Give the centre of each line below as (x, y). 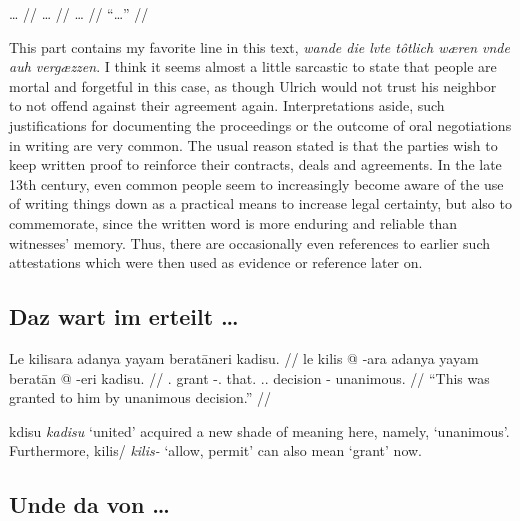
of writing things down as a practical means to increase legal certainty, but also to (260, 203)
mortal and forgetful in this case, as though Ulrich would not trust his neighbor (253, 85)
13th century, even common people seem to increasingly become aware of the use (256, 183)
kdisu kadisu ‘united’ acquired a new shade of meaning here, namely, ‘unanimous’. (259, 430)
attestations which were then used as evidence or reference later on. (216, 262)
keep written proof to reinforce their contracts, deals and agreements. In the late (255, 164)
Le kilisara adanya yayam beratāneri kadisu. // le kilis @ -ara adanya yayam (244, 357)
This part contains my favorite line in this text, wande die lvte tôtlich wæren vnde (259, 46)
